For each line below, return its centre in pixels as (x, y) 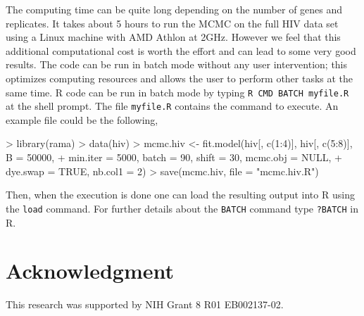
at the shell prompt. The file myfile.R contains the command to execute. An (172, 106)
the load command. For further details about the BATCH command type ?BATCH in (182, 208)
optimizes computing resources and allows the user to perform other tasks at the (180, 78)
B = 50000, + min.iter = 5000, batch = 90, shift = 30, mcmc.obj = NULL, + (174, 157)
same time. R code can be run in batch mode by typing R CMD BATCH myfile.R (177, 92)
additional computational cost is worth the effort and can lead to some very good (181, 50)
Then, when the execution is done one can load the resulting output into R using (180, 195)
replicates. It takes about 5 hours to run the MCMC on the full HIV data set (172, 23)
